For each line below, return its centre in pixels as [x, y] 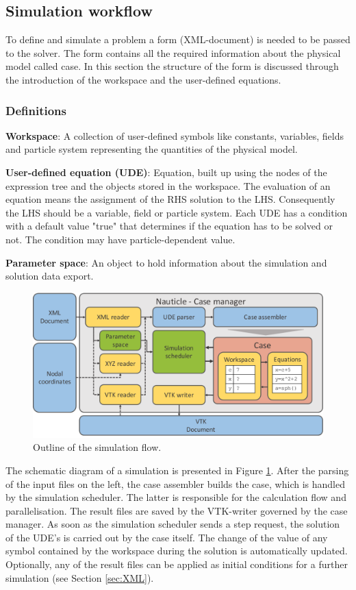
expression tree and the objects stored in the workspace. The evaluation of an [168, 185]
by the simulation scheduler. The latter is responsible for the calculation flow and [176, 497]
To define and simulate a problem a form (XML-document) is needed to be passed [178, 39]
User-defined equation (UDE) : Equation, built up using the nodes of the [166, 172]
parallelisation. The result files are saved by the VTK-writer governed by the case [177, 510]
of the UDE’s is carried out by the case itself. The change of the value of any [167, 537]
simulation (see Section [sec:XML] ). [80, 577]
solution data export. [50, 276]
